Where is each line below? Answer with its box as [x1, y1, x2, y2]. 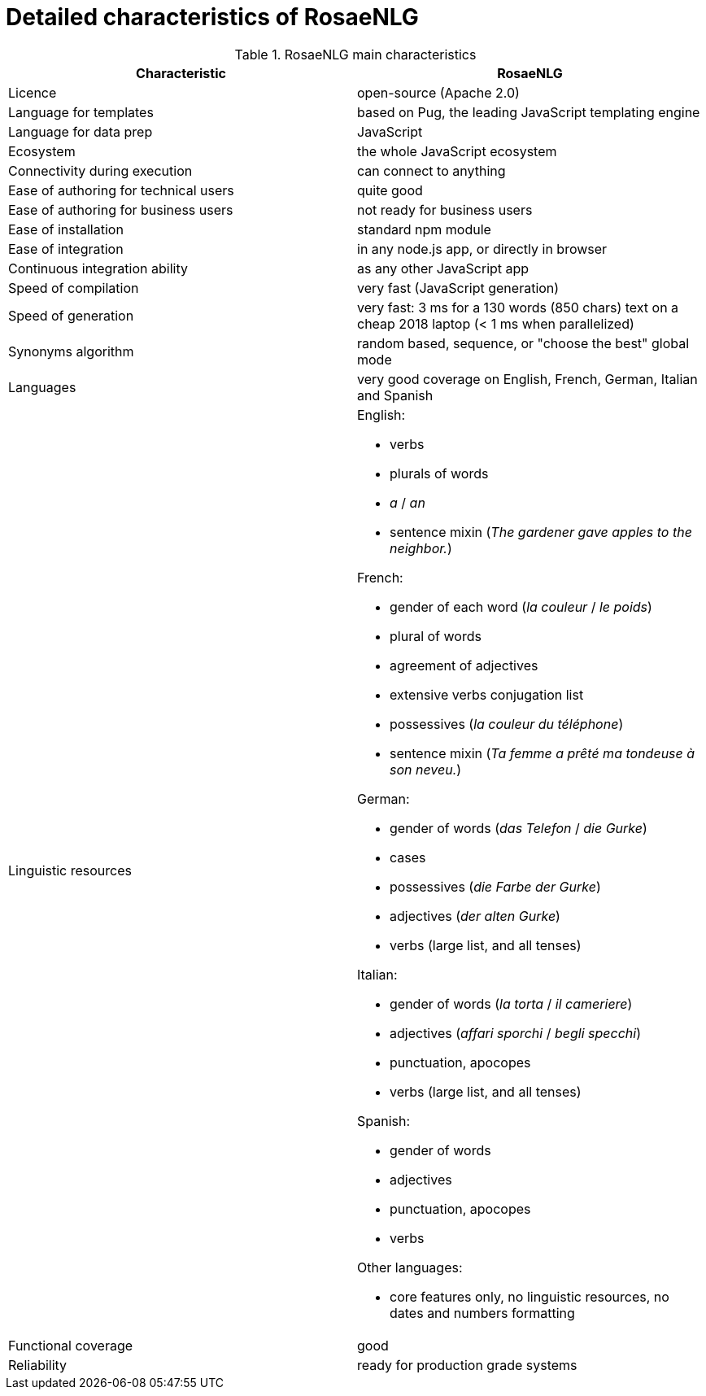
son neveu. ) [390, 761, 462, 778]
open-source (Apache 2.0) [357, 84, 520, 101]
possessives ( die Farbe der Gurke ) [390, 878, 601, 895]
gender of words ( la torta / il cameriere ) [390, 995, 633, 1012]
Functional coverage [8, 1337, 133, 1354]
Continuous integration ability [8, 260, 188, 277]
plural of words [390, 627, 482, 644]
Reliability [8, 1356, 68, 1373]
